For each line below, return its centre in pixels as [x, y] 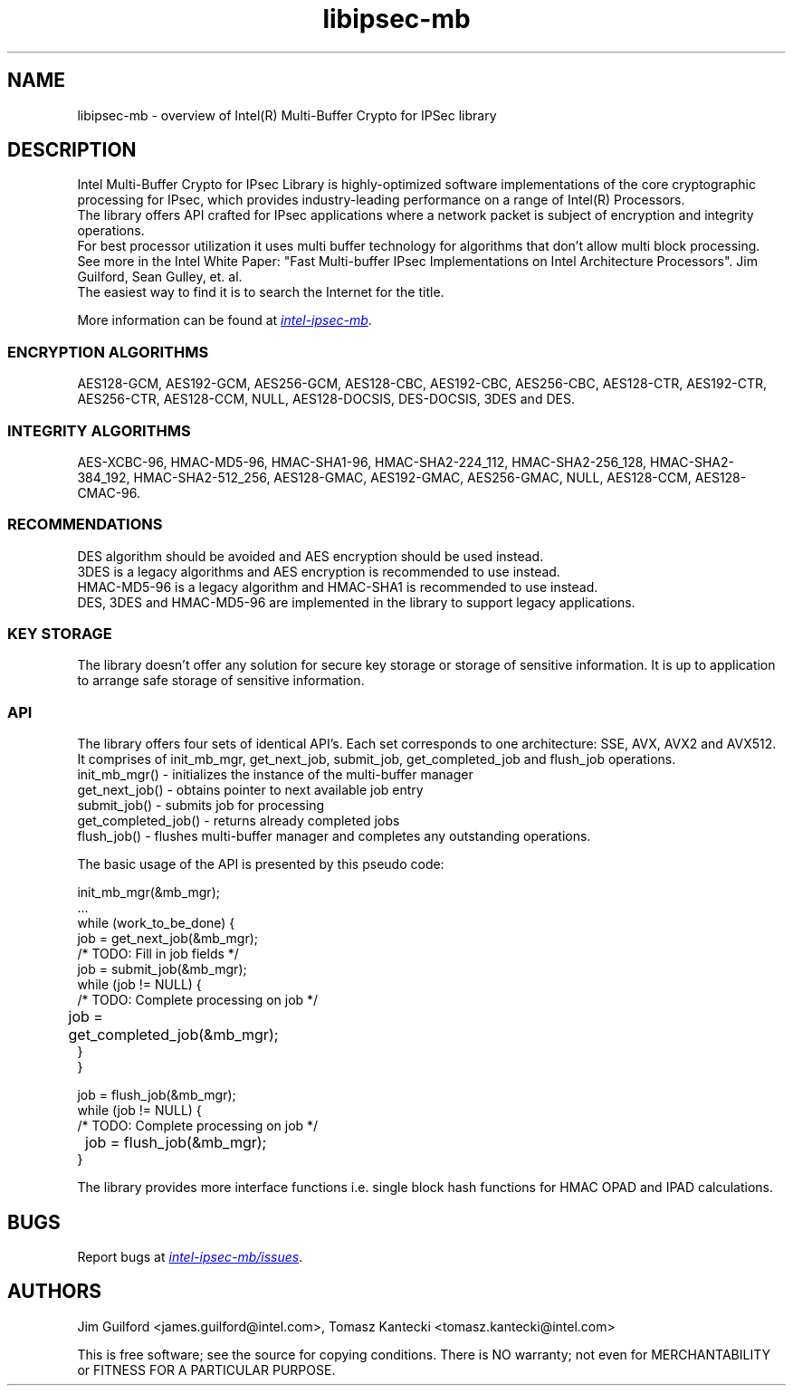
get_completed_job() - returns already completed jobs [239, 821]
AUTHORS [55, 1292]
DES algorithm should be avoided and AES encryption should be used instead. [311, 556]
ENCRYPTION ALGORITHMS [108, 352]
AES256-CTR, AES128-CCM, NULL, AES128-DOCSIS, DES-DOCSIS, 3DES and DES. [326, 399]
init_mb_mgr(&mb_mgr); [148, 892]
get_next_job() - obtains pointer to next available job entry [250, 790]
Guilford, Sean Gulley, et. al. [160, 277]
